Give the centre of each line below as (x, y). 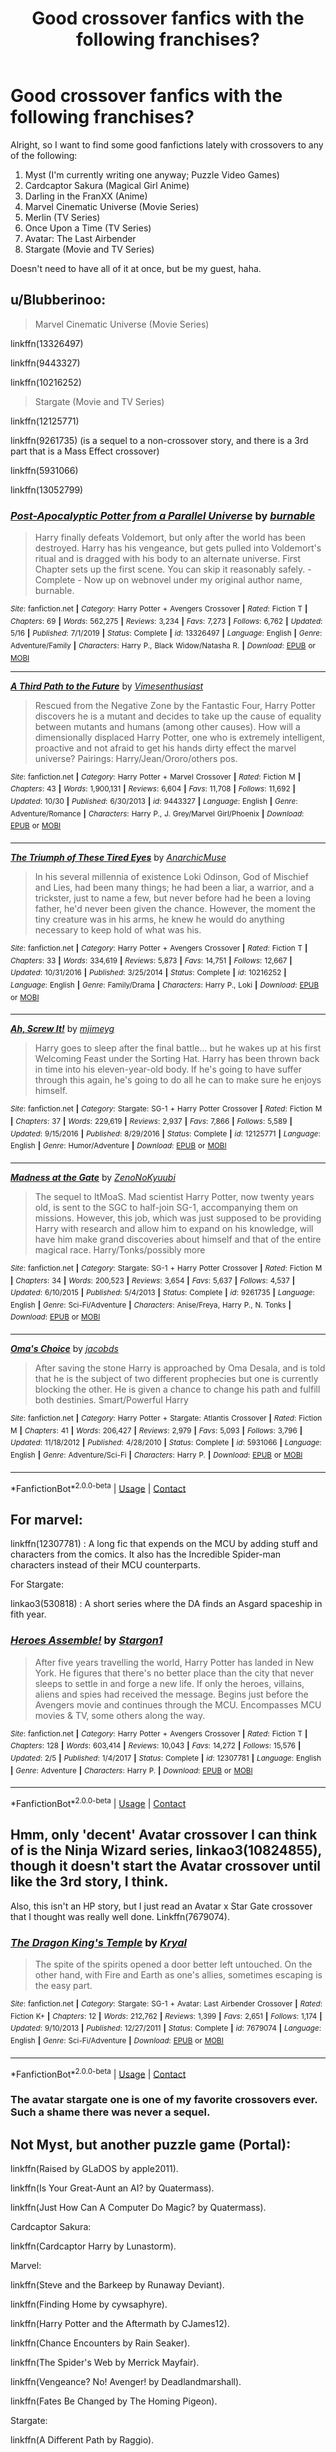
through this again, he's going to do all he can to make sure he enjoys (178, 1080)
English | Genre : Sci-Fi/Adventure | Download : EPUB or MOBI (117, 2040)
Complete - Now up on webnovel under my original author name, (168, 580)
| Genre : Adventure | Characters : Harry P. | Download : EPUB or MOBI (131, 1770)
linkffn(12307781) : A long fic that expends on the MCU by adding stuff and (164, 1544)
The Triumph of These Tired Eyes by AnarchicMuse (118, 857)
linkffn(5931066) (44, 470)
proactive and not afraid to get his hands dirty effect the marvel (165, 748)
